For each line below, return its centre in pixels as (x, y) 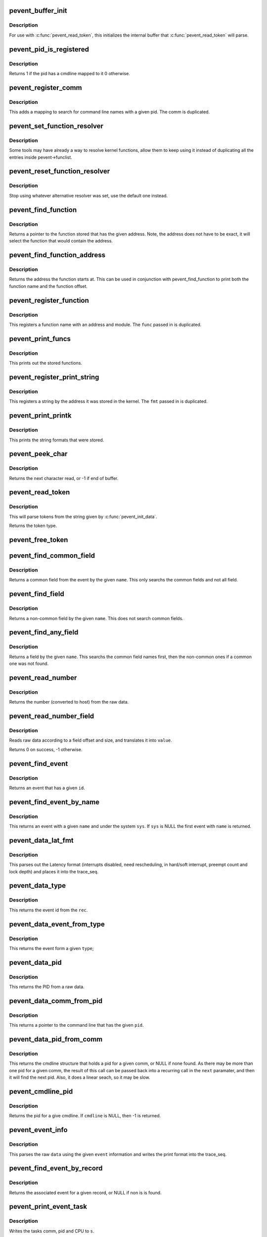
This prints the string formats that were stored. (57, 440)
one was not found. (29, 664)
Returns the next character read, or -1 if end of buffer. (64, 478)
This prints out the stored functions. (46, 363)
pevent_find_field (37, 594)
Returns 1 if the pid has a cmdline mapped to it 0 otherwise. (70, 73)
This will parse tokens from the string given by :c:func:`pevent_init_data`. (83, 517)
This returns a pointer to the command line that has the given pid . (76, 1025)
